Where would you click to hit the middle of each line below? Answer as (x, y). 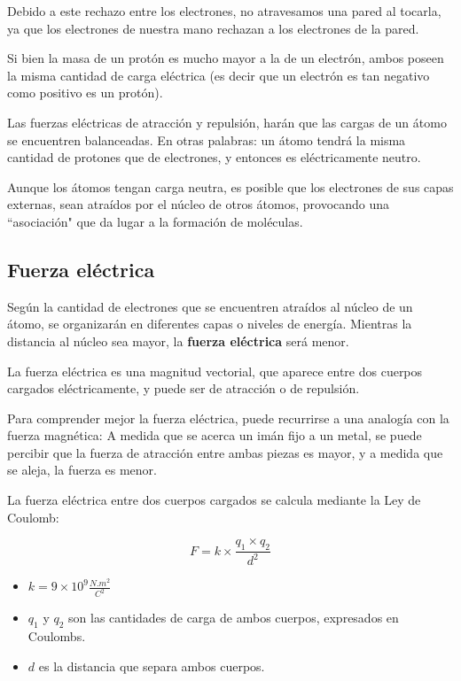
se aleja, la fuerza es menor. (82, 470)
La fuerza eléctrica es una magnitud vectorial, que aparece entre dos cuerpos (215, 371)
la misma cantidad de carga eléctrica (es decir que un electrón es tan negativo (219, 75)
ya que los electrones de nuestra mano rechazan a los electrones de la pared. (213, 28)
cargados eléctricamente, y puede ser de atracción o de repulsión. (184, 388)
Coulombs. (57, 636)
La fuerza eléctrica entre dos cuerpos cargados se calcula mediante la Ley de (214, 500)
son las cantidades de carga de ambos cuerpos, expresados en (234, 618)
